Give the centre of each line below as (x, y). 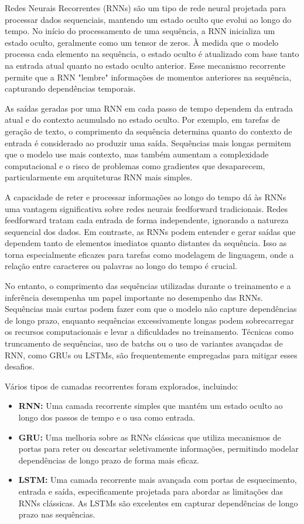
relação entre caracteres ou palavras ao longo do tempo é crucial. (121, 266)
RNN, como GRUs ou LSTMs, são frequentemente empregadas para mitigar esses (151, 355)
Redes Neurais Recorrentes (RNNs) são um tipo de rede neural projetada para (145, 8)
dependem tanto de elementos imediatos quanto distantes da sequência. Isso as (146, 243)
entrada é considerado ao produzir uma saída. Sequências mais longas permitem (148, 142)
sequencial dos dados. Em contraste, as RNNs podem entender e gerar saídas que (150, 231)
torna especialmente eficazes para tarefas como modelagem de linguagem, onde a (149, 254)
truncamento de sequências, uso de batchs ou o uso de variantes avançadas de (144, 343)
